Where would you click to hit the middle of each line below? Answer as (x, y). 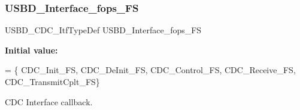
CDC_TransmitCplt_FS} (52, 81)
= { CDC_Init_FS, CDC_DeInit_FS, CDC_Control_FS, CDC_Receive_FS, (150, 70)
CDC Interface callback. (49, 101)
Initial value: (31, 50)
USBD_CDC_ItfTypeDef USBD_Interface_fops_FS (103, 30)
